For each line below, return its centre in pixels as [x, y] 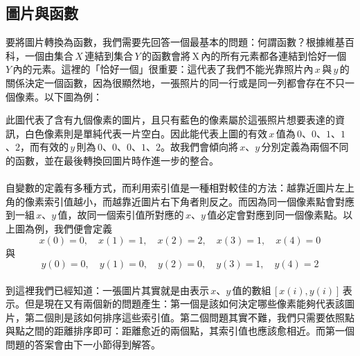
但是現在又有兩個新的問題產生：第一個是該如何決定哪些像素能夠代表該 [184, 304]
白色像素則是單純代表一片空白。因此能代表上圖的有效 [146, 133]
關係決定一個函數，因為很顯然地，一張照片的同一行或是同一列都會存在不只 [175, 82]
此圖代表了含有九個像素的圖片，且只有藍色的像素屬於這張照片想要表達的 [170, 120]
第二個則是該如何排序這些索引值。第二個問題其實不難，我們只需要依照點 [189, 317]
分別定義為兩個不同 [305, 147]
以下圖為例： [73, 96]
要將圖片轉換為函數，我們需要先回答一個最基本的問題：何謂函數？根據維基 [175, 42]
